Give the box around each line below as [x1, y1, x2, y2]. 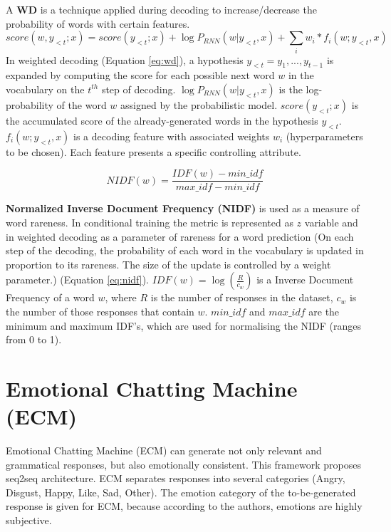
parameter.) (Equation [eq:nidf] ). [6, 272, 150, 287]
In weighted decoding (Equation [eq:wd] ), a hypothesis [6, 52, 244, 67]
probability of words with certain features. [6, 16, 190, 31]
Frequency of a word [6, 290, 95, 305]
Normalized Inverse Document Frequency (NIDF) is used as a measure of [6, 201, 360, 216]
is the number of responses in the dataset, [150, 290, 333, 305]
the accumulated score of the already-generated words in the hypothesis [6, 113, 318, 127]
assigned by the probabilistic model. [120, 97, 278, 112]
